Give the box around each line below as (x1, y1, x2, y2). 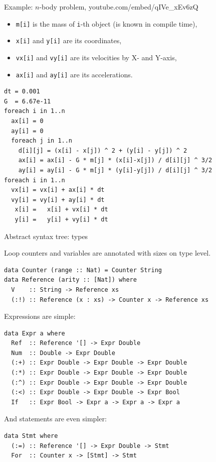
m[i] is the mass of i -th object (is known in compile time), (16, 18, 197, 29)
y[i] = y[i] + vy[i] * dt (15, 215, 108, 223)
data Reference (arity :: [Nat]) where (4, 276, 137, 284)
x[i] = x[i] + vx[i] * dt (15, 206, 108, 213)
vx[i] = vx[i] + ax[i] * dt (11, 186, 105, 194)
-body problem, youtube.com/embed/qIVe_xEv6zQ (39, 2, 198, 12)
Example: (4, 2, 33, 12)
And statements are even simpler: (4, 413, 107, 424)
